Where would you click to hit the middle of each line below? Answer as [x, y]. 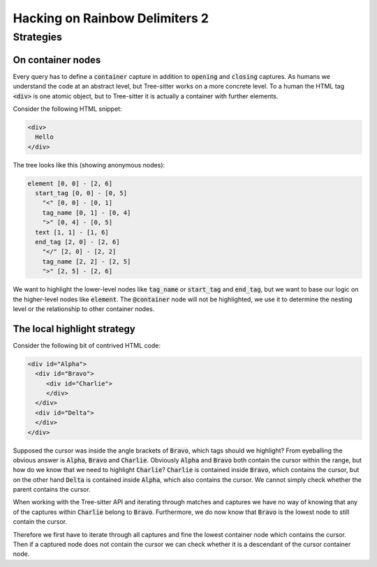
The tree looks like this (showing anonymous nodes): [89, 165]
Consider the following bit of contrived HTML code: [87, 345]
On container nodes [57, 60]
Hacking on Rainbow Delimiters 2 [111, 18]
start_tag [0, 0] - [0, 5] [81, 193]
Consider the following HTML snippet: [67, 109]
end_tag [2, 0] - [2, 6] [77, 242]
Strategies [38, 37]
